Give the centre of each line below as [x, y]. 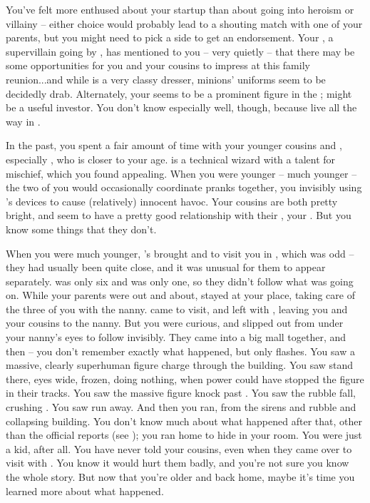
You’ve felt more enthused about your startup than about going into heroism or [180, 9]
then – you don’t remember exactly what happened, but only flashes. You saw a [180, 351]
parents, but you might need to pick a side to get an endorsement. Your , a [170, 37]
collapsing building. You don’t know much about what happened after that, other [184, 421]
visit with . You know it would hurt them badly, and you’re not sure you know [178, 463]
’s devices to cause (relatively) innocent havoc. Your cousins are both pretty [172, 201]
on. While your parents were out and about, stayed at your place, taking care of [180, 295]
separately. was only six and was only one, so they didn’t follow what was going [180, 281]
